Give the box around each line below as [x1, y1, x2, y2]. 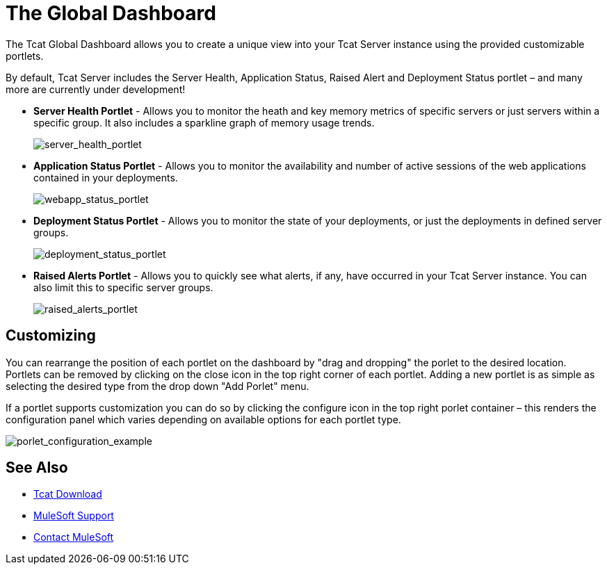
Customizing [6, 327, 96, 345]
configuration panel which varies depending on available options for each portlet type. [6, 413, 401, 425]
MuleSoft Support [33, 510, 114, 522]
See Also [6, 459, 68, 477]
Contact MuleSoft [33, 531, 114, 544]
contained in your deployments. [33, 171, 178, 184]
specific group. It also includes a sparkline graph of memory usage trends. [33, 116, 375, 129]
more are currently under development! [6, 83, 186, 95]
